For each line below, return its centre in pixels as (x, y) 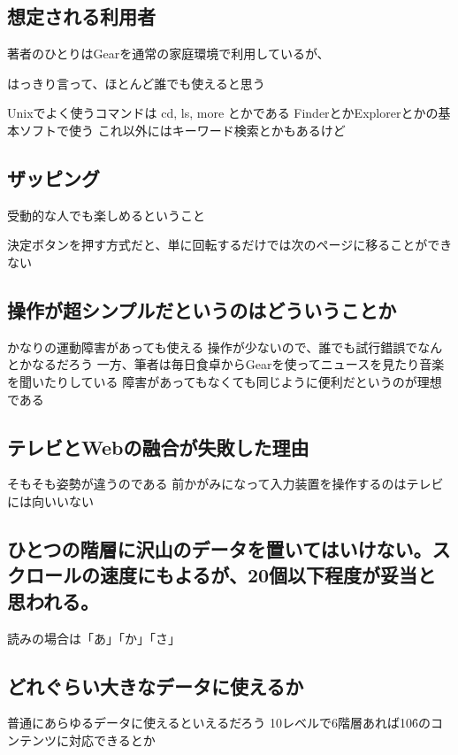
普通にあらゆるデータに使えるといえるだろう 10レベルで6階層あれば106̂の (219, 723)
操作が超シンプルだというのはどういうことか (202, 309)
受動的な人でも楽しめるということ (106, 215)
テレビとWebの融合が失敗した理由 (158, 447)
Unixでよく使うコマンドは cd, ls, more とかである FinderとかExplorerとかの (223, 113)
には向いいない (50, 501)
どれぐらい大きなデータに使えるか (156, 686)
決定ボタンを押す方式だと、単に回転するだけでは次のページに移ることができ (230, 245)
